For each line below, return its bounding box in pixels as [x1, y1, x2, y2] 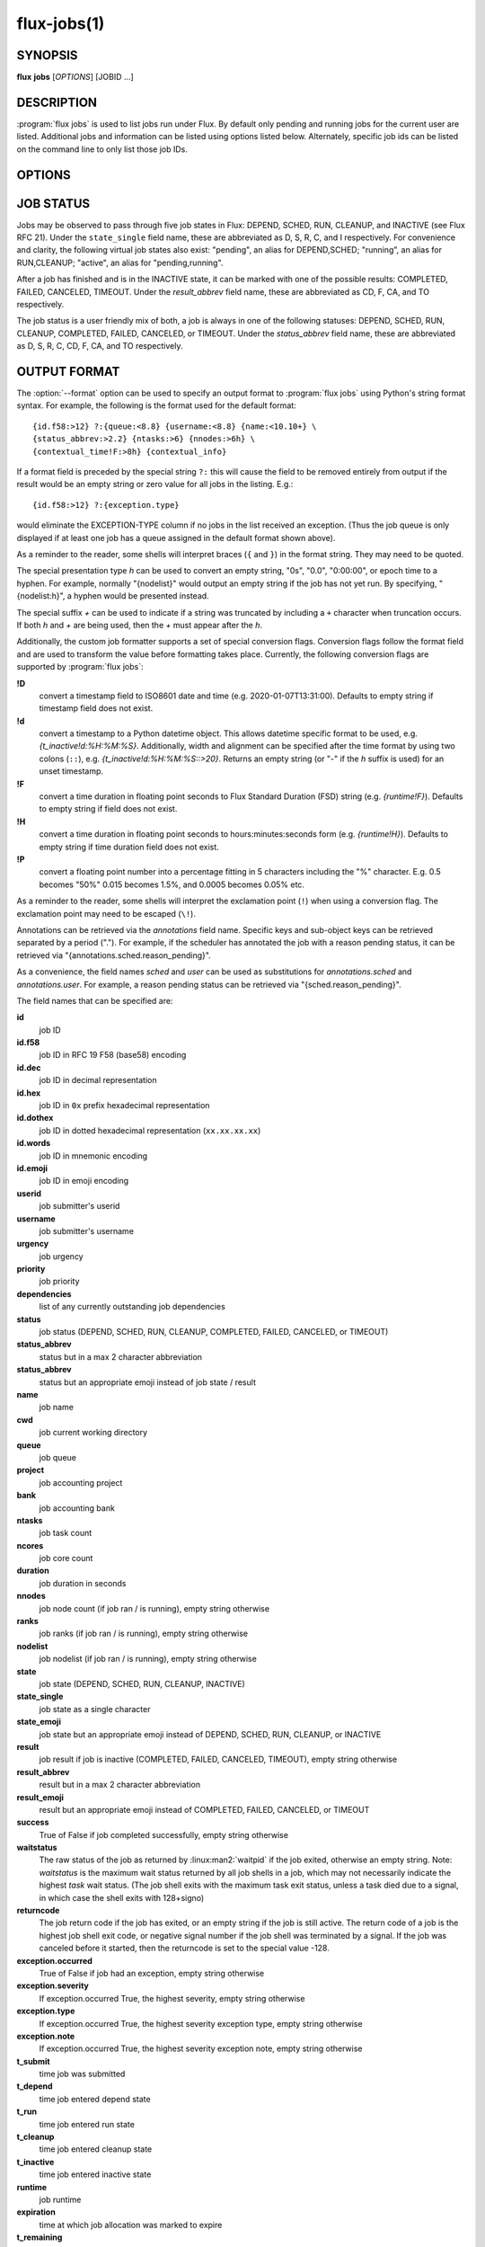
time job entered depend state [39, 2093, 152, 2104]
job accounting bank [39, 1502, 116, 1514]
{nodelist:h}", [16, 591, 66, 601]
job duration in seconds [39, 1577, 127, 1588]
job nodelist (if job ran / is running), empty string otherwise [39, 1654, 258, 1665]
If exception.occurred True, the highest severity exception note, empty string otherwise [39, 2043, 363, 2054]
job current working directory [39, 1427, 148, 1438]
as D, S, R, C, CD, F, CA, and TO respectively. [16, 341, 183, 351]
